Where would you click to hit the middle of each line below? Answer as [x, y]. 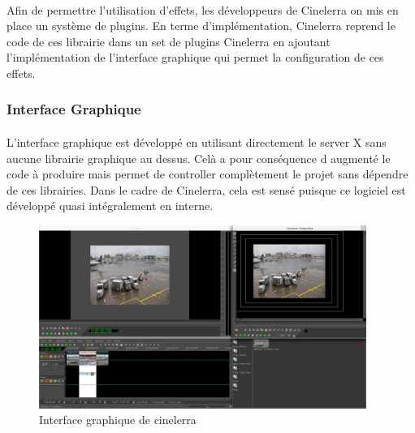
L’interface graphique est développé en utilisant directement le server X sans [197, 142]
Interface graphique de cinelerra [118, 420]
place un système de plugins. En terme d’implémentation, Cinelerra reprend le [201, 26]
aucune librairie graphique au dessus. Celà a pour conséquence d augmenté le [199, 158]
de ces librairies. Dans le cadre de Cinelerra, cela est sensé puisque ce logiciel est [206, 189]
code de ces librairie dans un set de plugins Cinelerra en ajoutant [169, 41]
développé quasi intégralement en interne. [110, 206]
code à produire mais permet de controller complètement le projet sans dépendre [207, 174]
